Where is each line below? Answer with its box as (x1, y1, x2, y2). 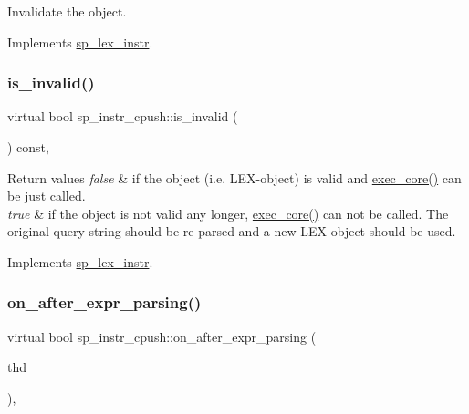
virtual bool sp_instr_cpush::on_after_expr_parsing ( (7, 326, 317, 346)
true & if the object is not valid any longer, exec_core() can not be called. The (7, 203, 449, 223)
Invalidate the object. (7, 2, 127, 20)
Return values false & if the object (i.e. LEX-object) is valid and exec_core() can (7, 168, 462, 187)
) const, (7, 138, 49, 156)
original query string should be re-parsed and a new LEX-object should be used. (7, 222, 456, 241)
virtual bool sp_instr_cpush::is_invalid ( (7, 107, 238, 126)
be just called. (7, 186, 86, 205)
